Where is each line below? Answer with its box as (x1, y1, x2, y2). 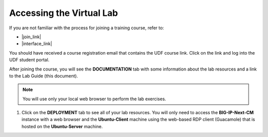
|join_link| (21, 34, 42, 40)
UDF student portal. (9, 57, 50, 63)
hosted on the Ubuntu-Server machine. (21, 123, 103, 129)
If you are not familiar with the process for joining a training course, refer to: (9, 25, 164, 31)
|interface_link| (21, 41, 52, 47)
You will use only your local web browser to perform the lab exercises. (22, 96, 166, 102)
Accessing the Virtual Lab (9, 7, 118, 18)
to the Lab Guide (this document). (9, 72, 78, 79)
